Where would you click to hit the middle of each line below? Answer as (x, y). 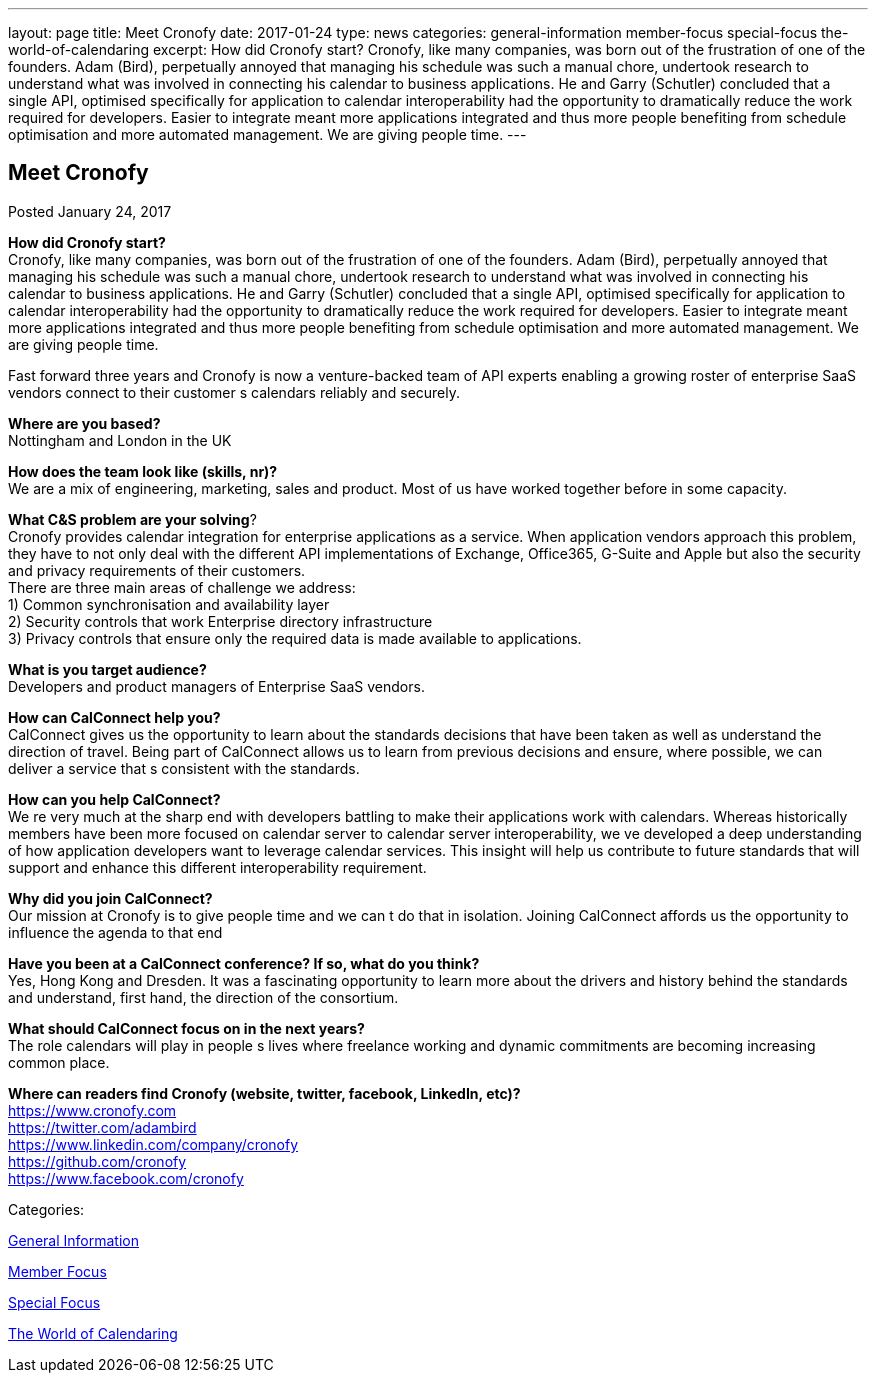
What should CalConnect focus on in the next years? (186, 1028)
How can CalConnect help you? (114, 717)
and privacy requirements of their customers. (157, 570)
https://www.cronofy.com (92, 1110)
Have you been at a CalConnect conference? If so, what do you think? (244, 963)
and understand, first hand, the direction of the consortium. (203, 997)
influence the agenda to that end (115, 932)
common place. (59, 1062)
